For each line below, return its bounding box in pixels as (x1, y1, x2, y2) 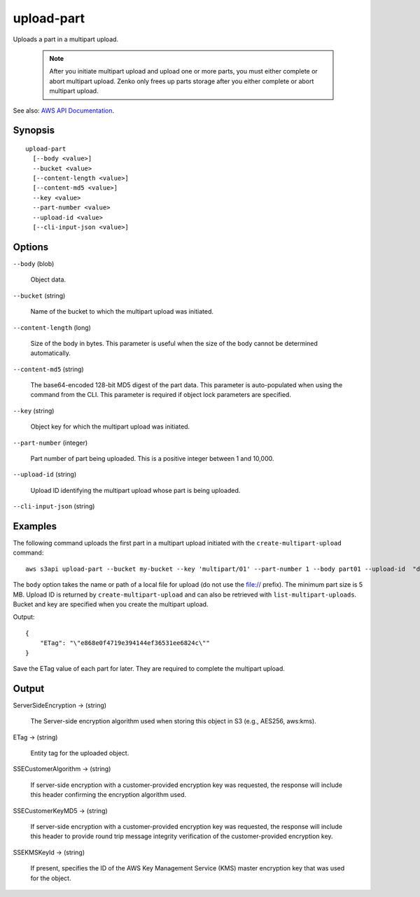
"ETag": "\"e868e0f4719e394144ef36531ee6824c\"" (39, 639, 210, 647)
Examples (13, 520, 57, 532)
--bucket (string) (13, 291, 66, 300)
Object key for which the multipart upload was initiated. (30, 422, 190, 431)
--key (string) (13, 406, 55, 415)
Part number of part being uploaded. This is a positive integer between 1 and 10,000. (30, 454, 274, 463)
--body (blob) (13, 259, 55, 267)
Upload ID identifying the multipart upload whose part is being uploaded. (30, 486, 241, 494)
